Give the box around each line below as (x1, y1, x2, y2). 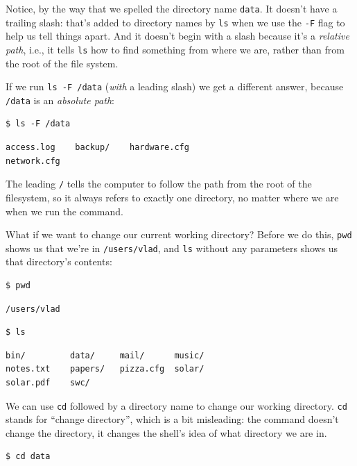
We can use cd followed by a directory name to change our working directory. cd (6, 398, 347, 413)
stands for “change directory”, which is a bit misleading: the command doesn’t (6, 412, 339, 426)
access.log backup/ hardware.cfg (6, 142, 189, 153)
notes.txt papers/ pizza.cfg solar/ (6, 364, 204, 374)
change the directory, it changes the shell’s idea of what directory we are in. (6, 425, 327, 440)
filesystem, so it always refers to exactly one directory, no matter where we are (6, 190, 339, 204)
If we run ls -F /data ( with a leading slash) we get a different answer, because (6, 79, 344, 94)
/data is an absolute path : (6, 92, 114, 107)
